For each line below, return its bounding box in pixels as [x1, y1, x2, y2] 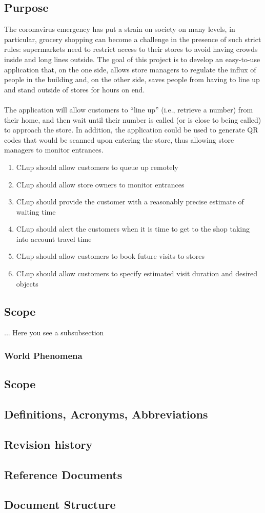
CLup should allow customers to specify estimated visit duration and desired [16, 268, 258, 279]
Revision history [4, 436, 93, 452]
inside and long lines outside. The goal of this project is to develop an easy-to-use [4, 53, 260, 64]
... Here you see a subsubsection [4, 327, 104, 338]
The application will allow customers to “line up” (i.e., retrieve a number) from [4, 104, 253, 115]
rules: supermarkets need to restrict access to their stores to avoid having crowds [4, 44, 258, 54]
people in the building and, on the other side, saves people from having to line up [4, 74, 260, 85]
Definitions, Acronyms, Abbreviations [4, 406, 208, 422]
